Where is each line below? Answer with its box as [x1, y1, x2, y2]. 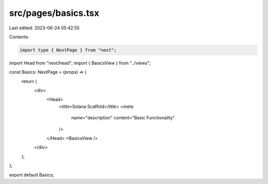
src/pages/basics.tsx [9, 7, 99, 18]
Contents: [9, 34, 29, 40]
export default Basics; [9, 172, 54, 178]
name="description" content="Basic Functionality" [71, 115, 175, 121]
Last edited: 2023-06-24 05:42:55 [9, 25, 80, 31]
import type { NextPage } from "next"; [19, 47, 117, 53]
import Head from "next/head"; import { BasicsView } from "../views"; [9, 60, 151, 66]
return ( [21, 78, 37, 84]
